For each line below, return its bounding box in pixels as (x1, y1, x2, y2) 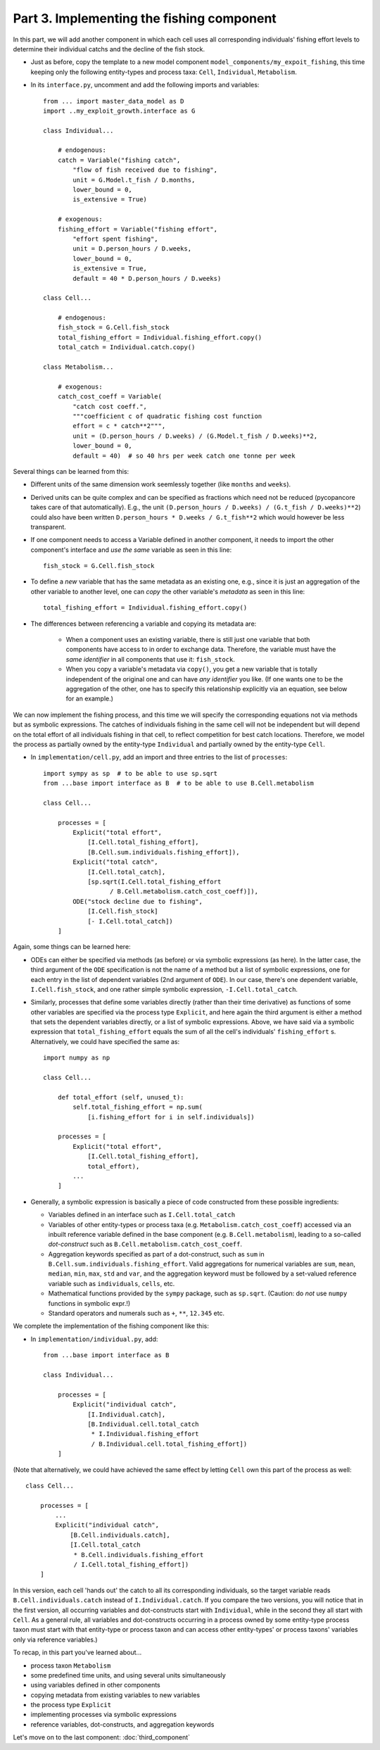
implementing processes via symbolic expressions (30, 1711, 177, 1719)
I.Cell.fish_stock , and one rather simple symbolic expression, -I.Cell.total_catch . (30, 985, 298, 993)
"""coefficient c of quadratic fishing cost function (72, 413, 262, 420)
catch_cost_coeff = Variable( (57, 393, 162, 401)
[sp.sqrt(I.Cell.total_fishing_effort (87, 878, 222, 886)
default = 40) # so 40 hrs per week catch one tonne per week (72, 451, 296, 460)
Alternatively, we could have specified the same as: (30, 1037, 180, 1045)
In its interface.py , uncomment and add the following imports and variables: (30, 81, 260, 89)
